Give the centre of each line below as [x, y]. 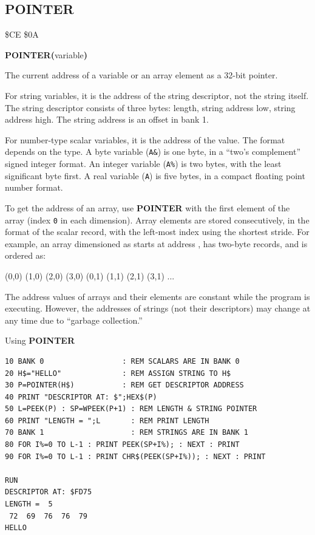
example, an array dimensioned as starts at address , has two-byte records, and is [156, 243]
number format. [34, 187]
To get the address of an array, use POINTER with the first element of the [147, 207]
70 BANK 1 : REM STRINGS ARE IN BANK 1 [127, 433]
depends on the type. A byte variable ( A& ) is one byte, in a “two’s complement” [153, 152]
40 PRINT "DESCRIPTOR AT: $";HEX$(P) [81, 397]
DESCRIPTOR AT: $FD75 [49, 492]
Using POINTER [40, 340]
